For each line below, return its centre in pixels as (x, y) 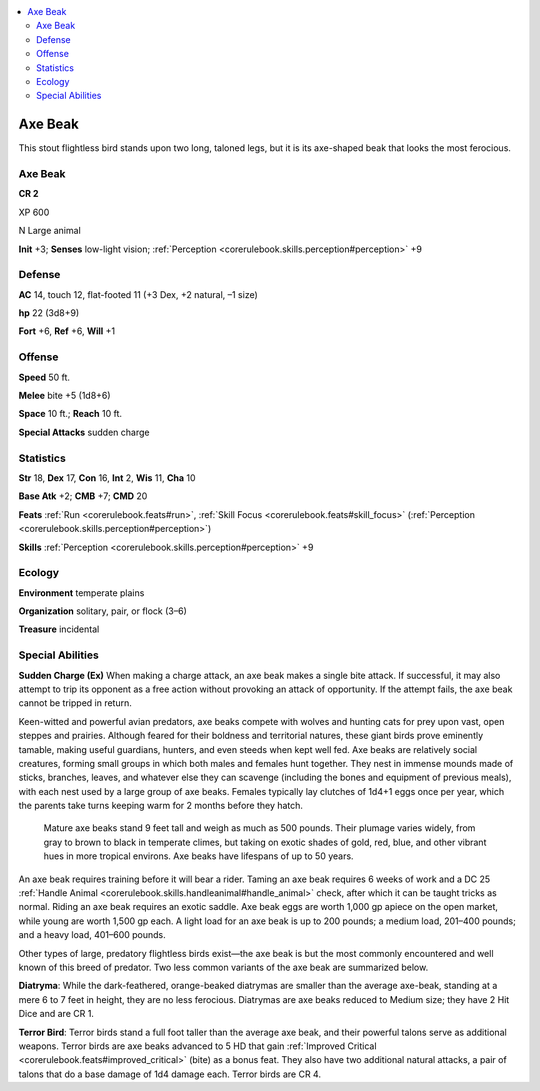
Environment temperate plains (81, 592)
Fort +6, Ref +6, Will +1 (67, 331)
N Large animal (50, 231)
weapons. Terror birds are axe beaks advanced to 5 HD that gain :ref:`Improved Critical (197, 1046)
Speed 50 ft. (44, 377)
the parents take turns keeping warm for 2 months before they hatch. (161, 806)
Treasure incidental (59, 629)
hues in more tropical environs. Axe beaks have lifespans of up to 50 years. (198, 856)
